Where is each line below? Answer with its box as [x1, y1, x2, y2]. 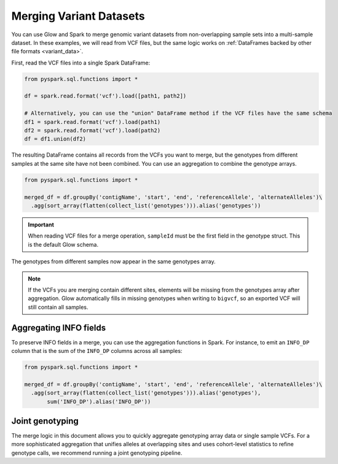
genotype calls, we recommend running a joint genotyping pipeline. [11, 449, 183, 457]
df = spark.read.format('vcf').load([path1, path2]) [24, 93, 187, 99]
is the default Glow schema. [28, 241, 98, 248]
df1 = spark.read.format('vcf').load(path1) [24, 118, 161, 125]
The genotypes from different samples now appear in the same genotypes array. [11, 258, 216, 265]
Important [28, 221, 55, 228]
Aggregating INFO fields [11, 322, 106, 333]
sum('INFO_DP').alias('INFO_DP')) [47, 398, 151, 405]
